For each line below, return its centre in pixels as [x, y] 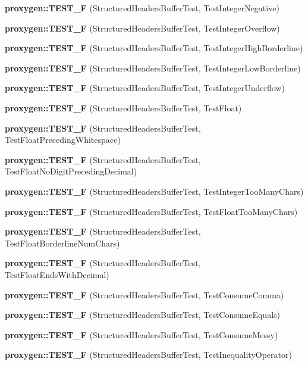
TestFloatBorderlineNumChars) [62, 243]
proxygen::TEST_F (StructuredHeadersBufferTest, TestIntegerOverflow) [142, 28]
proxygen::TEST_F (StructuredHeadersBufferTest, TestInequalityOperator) [148, 355]
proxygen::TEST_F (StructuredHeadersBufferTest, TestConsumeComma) [144, 294]
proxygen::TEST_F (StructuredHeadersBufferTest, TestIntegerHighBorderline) [154, 48]
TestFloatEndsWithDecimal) [57, 274]
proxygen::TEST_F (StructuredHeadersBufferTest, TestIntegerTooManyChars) [154, 191]
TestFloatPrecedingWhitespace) [63, 140]
